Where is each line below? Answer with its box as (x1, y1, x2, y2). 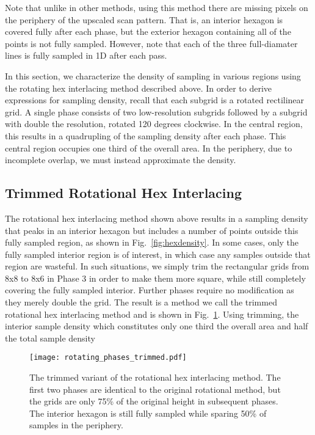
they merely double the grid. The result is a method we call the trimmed (5, 296, 277, 309)
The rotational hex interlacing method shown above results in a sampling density (5, 211, 308, 224)
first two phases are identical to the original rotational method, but (29, 382, 281, 395)
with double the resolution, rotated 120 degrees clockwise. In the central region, (5, 117, 303, 130)
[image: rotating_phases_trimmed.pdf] (29, 353, 187, 362)
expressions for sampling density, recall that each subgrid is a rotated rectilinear (5, 93, 305, 106)
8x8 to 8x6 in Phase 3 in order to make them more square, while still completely (5, 271, 306, 284)
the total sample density (5, 331, 95, 344)
